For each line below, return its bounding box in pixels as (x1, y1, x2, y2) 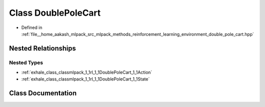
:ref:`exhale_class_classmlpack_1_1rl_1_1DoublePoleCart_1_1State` (21, 76, 150, 82)
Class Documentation (9, 89, 77, 98)
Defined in (21, 25, 43, 30)
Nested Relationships (9, 44, 76, 53)
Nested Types (9, 59, 44, 66)
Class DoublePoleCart (9, 7, 101, 18)
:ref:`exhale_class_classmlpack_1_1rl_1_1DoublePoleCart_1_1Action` (21, 69, 152, 76)
